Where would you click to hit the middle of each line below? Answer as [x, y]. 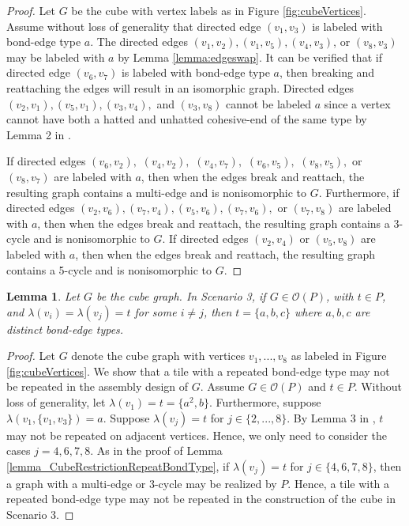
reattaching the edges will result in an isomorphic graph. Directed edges [180, 87]
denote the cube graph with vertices [158, 356]
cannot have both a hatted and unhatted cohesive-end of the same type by [187, 119]
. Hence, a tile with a [339, 483]
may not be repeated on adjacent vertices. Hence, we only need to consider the [197, 435]
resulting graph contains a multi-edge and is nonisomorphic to [157, 192]
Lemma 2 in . [39, 134]
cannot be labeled [268, 103]
